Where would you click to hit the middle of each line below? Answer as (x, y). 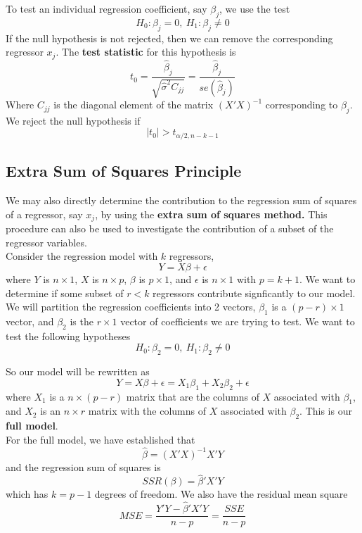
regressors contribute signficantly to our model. (254, 293)
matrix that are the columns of (193, 396)
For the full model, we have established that (101, 439)
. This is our (326, 411)
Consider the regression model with (82, 256)
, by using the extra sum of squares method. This (211, 214)
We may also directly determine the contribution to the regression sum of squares (181, 200)
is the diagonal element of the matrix (134, 105)
